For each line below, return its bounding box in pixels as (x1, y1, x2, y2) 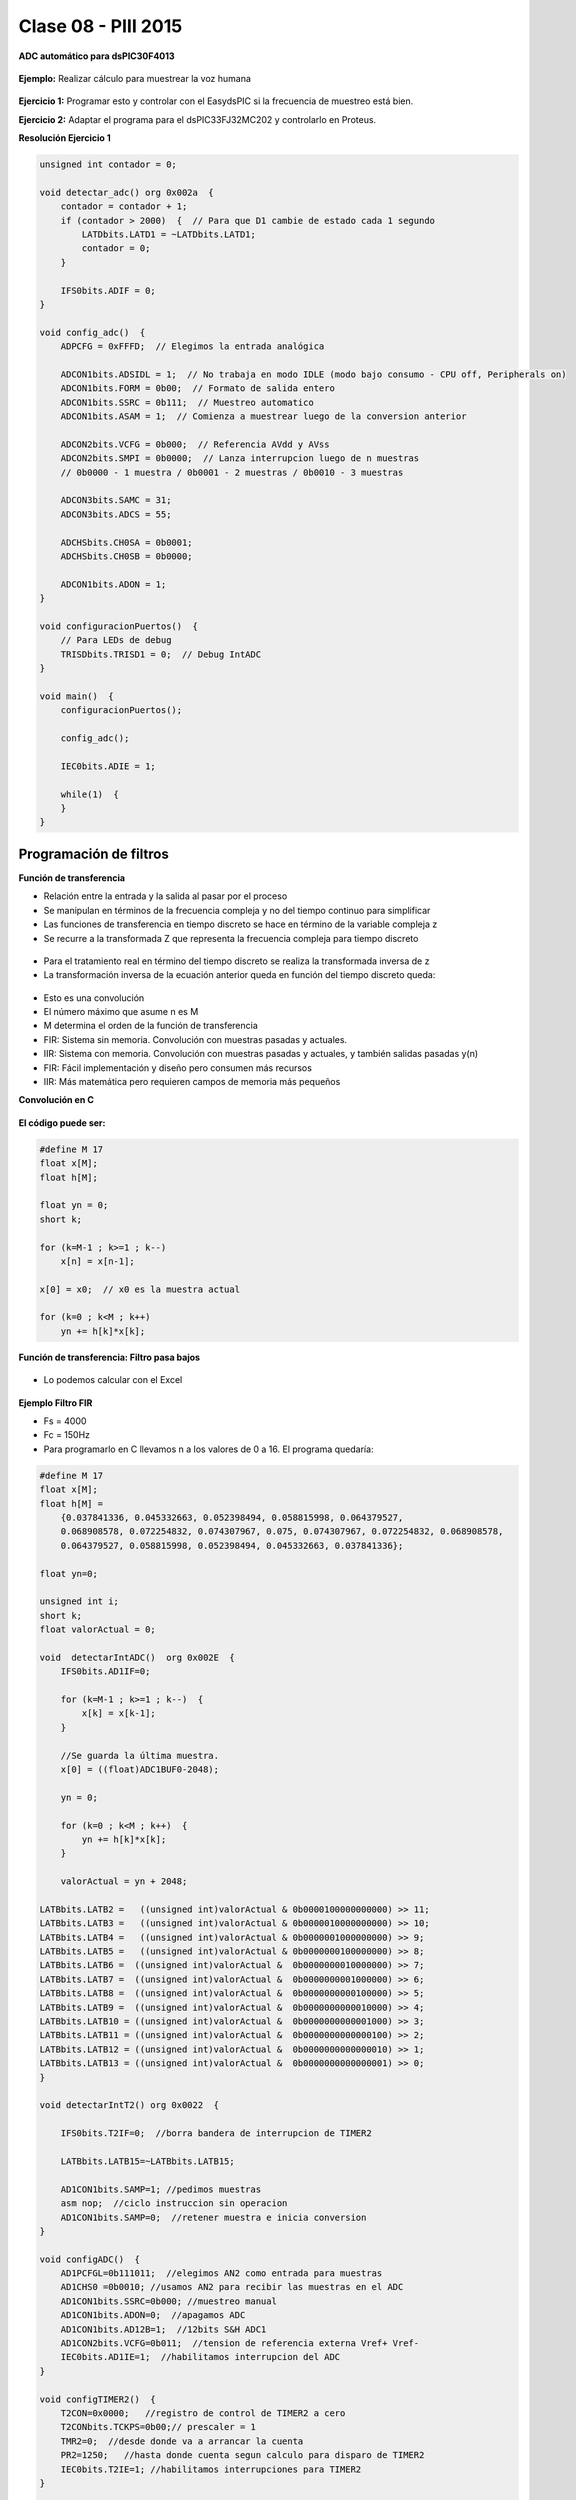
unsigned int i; (39, 1596, 120, 1607)
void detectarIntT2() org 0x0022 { (39, 2100, 220, 2111)
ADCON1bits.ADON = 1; (60, 578, 167, 590)
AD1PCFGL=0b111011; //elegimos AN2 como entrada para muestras (60, 2268, 383, 2279)
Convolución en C (18, 1094, 95, 1106)
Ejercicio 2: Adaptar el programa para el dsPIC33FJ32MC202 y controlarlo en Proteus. (18, 113, 377, 125)
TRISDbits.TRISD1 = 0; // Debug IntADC (60, 648, 262, 660)
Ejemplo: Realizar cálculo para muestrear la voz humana (18, 72, 252, 84)
